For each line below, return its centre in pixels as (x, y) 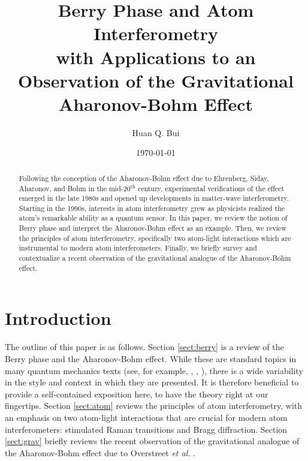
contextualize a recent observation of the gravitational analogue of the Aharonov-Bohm (155, 258)
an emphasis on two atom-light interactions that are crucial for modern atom (146, 417)
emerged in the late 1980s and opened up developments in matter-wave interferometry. (154, 198)
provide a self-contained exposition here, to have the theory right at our (137, 394)
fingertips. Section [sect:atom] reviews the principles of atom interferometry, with (154, 406)
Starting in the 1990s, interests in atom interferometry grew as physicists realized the (152, 208)
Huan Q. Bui (156, 132)
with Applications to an (156, 57)
